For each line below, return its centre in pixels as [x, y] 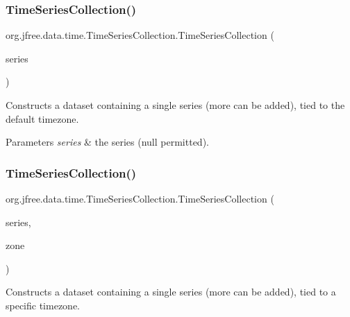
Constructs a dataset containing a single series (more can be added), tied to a [171, 292]
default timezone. [42, 118]
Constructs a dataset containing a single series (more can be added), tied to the [175, 105]
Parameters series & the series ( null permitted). [107, 142]
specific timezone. [43, 305]
